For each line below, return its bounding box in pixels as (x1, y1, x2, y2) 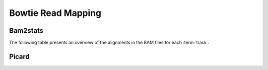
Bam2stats (9, 26, 44, 35)
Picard (9, 52, 30, 61)
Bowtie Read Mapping (9, 7, 102, 18)
